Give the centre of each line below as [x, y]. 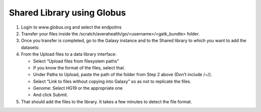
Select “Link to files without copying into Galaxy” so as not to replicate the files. [112, 81]
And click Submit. [51, 95]
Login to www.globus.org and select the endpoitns [71, 27]
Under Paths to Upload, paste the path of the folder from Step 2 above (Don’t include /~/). [123, 75]
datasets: [30, 47]
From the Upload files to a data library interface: [69, 54]
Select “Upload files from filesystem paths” [76, 61]
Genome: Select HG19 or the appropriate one [78, 88]
